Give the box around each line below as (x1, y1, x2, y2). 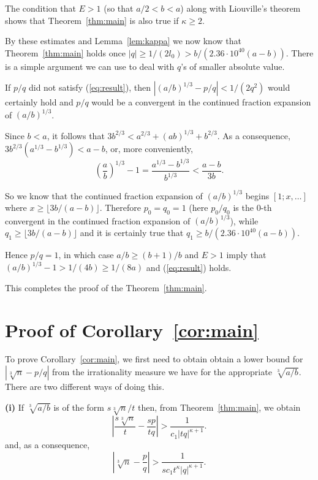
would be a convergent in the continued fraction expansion (91, 96, 311, 109)
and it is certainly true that (80, 226, 184, 239)
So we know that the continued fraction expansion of (5, 189, 203, 202)
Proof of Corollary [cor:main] (5, 317, 259, 342)
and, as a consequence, (5, 438, 90, 451)
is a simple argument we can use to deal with (5, 59, 175, 72)
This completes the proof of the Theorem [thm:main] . (5, 281, 207, 294)
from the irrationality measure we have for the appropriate (51, 365, 272, 378)
